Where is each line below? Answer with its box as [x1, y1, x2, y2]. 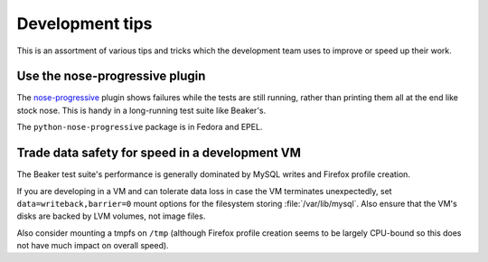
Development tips [16, 14, 153, 33]
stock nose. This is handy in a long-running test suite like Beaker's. [16, 105, 267, 116]
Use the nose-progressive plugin [16, 69, 206, 84]
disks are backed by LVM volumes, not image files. [16, 211, 206, 221]
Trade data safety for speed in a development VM [16, 145, 302, 161]
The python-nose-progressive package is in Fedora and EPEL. [16, 122, 263, 133]
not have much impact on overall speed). [16, 240, 169, 251]
